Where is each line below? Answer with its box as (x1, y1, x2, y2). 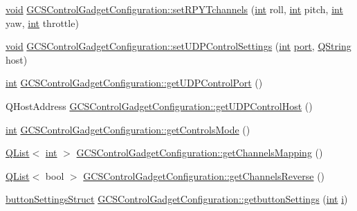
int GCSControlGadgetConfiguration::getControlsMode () (6, 122, 250, 136)
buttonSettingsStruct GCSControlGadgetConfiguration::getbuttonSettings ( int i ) (6, 192, 348, 206)
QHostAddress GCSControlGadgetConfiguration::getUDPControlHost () (6, 98, 313, 113)
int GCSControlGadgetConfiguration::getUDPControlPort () (6, 75, 263, 90)
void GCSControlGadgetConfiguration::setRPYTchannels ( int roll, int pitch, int (6, 2, 343, 16)
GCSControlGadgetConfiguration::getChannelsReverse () (83, 168, 325, 183)
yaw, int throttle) (6, 15, 79, 30)
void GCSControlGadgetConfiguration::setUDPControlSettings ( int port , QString (6, 39, 351, 53)
